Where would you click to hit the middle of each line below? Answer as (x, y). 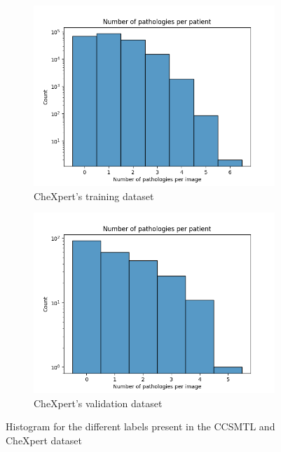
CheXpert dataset (44, 440)
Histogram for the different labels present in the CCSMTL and (140, 426)
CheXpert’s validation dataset (98, 403)
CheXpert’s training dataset (94, 196)
